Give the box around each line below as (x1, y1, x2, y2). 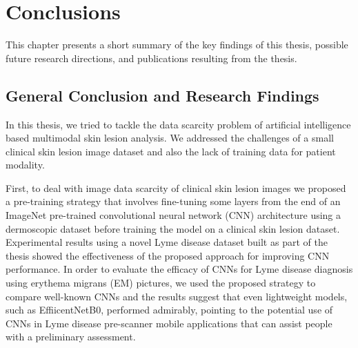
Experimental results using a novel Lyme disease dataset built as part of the (6, 235, 328, 249)
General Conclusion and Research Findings (6, 84, 319, 106)
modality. (6, 157, 45, 172)
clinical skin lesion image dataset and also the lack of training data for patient (6, 144, 336, 158)
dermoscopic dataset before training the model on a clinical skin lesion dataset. (6, 221, 340, 235)
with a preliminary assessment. (6, 329, 136, 344)
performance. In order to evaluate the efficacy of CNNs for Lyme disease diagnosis (6, 262, 353, 276)
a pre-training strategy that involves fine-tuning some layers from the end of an (6, 194, 341, 209)
